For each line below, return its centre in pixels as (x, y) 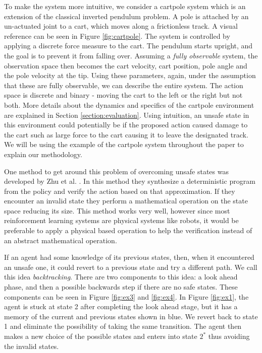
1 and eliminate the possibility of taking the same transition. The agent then (123, 326)
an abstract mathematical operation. (61, 240)
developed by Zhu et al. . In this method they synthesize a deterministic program (130, 181)
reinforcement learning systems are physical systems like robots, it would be (121, 220)
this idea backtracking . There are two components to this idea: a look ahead (121, 277)
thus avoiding (229, 336)
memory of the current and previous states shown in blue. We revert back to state (131, 316)
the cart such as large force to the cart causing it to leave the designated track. (126, 134)
